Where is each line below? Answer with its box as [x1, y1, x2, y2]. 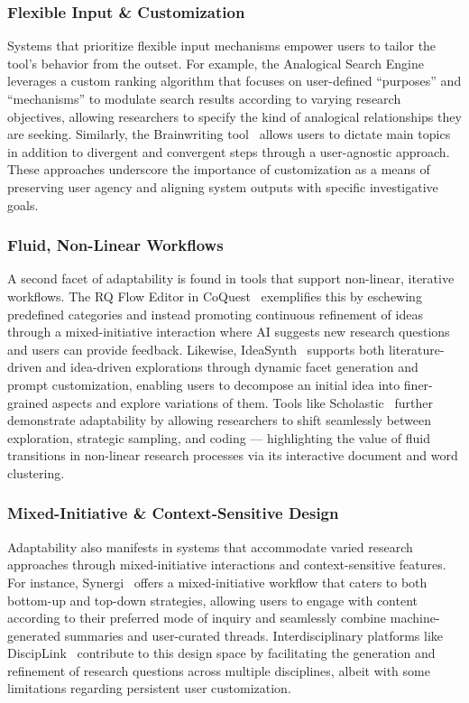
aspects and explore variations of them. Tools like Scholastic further [51, 393, 433, 412]
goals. [7, 195, 39, 214]
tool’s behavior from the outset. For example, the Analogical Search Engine [7, 53, 424, 72]
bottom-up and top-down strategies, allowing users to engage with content [7, 590, 418, 609]
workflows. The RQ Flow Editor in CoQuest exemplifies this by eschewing [7, 286, 422, 305]
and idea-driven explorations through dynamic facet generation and [45, 357, 418, 376]
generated [7, 625, 61, 644]
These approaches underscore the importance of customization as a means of [7, 160, 430, 179]
